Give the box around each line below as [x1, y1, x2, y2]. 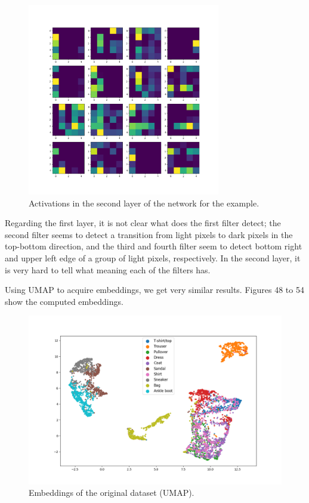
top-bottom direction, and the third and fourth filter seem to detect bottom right [5, 240, 302, 252]
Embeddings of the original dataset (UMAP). [29, 486, 194, 499]
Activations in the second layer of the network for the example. [29, 196, 259, 209]
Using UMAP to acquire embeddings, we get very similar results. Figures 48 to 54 [5, 283, 304, 296]
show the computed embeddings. [5, 295, 123, 307]
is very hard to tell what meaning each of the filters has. [5, 263, 211, 276]
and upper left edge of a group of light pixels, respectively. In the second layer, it [5, 251, 301, 264]
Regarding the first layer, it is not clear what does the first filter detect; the [5, 217, 281, 229]
